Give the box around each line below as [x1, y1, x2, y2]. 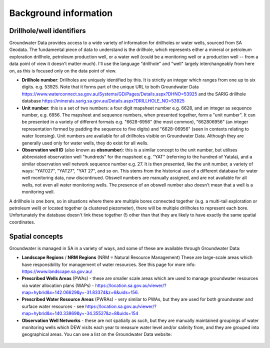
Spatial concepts [9, 232, 63, 240]
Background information [9, 7, 113, 18]
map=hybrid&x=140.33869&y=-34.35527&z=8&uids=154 [21, 310, 138, 316]
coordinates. [9, 219, 35, 225]
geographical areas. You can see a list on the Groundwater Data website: [21, 331, 172, 337]
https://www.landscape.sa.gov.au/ [21, 268, 92, 274]
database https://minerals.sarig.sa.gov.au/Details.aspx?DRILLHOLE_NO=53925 [21, 98, 185, 104]
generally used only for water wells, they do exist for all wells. [21, 140, 149, 146]
